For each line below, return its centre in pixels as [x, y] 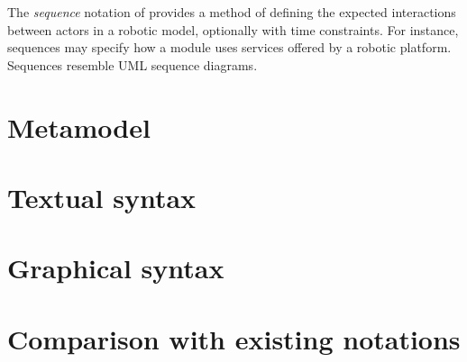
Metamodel [79, 127]
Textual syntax [102, 197]
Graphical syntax [116, 268]
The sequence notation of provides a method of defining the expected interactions [232, 12]
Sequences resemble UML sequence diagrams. [133, 64]
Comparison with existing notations [234, 338]
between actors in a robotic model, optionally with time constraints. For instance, [233, 29]
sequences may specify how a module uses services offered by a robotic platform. [229, 47]
